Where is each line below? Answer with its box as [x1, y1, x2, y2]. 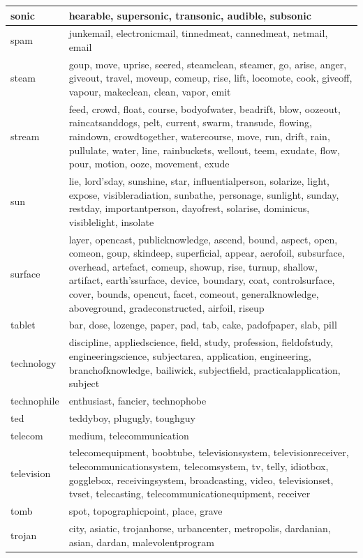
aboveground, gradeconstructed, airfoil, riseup [68, 300, 265, 315]
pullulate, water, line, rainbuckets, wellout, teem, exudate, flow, [68, 142, 340, 157]
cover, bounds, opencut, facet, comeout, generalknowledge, [68, 287, 319, 301]
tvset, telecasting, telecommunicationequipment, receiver [68, 486, 311, 501]
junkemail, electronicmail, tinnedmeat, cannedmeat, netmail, [68, 26, 328, 40]
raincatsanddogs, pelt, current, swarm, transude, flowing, [68, 115, 312, 130]
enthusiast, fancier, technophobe [68, 393, 207, 407]
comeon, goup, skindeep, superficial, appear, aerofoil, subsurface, [68, 246, 345, 260]
